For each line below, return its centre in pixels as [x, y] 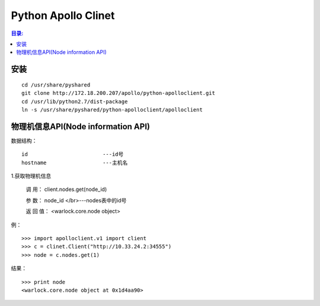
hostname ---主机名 [75, 162]
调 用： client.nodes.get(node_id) [66, 189]
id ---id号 [73, 154]
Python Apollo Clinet [63, 15]
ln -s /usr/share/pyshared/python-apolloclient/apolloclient [112, 109]
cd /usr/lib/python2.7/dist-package [75, 101]
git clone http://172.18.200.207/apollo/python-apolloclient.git [119, 93]
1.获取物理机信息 [31, 176]
